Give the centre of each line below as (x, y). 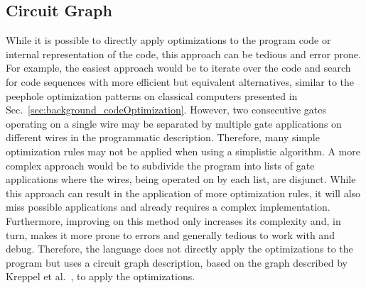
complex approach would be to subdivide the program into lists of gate (160, 165)
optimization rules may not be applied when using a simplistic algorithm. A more (183, 151)
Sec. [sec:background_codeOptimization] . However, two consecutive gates (166, 110)
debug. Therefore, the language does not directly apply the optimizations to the (179, 249)
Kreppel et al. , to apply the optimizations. (101, 276)
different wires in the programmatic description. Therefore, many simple (163, 137)
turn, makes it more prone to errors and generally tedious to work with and (170, 234)
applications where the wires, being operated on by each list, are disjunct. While (181, 179)
